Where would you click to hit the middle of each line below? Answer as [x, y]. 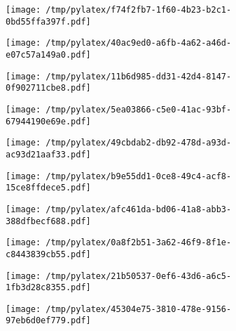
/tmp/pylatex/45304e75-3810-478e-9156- [139, 309]
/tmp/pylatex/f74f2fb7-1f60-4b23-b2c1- [139, 10]
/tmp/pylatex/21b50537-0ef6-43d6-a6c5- [139, 276]
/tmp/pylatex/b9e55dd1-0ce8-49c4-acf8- [139, 176]
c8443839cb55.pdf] [48, 254]
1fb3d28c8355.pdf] [48, 288]
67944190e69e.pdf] [48, 121]
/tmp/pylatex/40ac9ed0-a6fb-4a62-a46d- [139, 43]
